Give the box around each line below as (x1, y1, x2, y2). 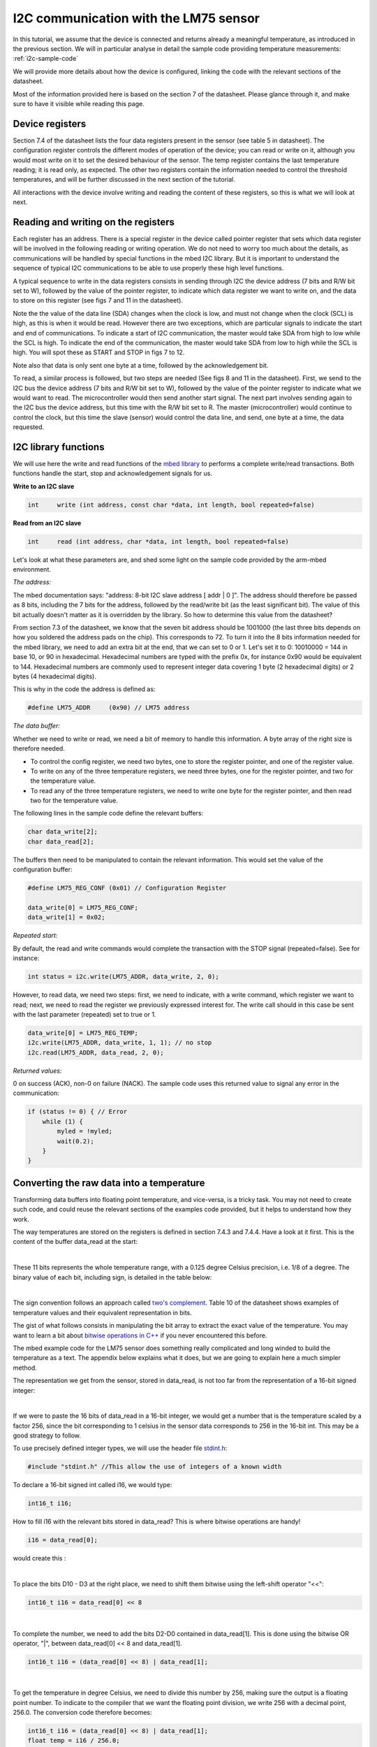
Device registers (13, 117, 87, 129)
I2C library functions (13, 441, 105, 453)
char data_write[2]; (27, 828, 98, 836)
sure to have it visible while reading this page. (13, 99, 145, 108)
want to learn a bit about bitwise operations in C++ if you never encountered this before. (13, 1331, 267, 1340)
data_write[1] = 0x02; (27, 913, 105, 922)
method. (13, 1363, 38, 1372)
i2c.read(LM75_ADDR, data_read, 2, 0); (27, 1048, 164, 1057)
